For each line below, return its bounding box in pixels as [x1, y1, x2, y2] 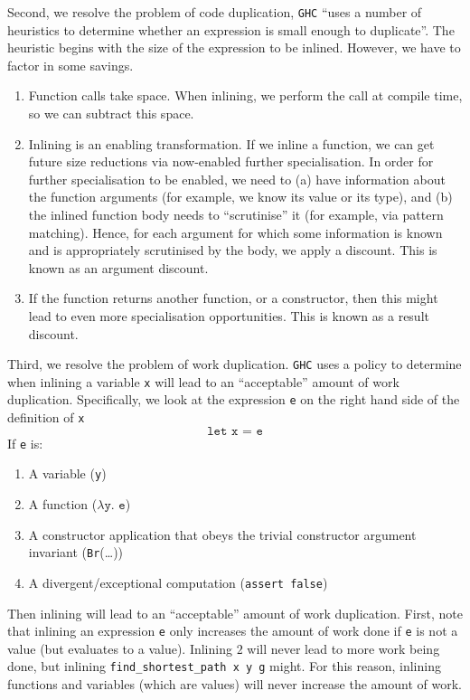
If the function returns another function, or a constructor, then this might [28, 289, 438, 307]
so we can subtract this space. [28, 104, 194, 123]
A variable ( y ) [28, 464, 107, 483]
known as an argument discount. [28, 258, 209, 277]
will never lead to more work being [247, 639, 440, 657]
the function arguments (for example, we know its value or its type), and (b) [28, 187, 453, 206]
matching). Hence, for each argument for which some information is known [28, 222, 443, 241]
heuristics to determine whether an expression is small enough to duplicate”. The [7, 20, 455, 39]
